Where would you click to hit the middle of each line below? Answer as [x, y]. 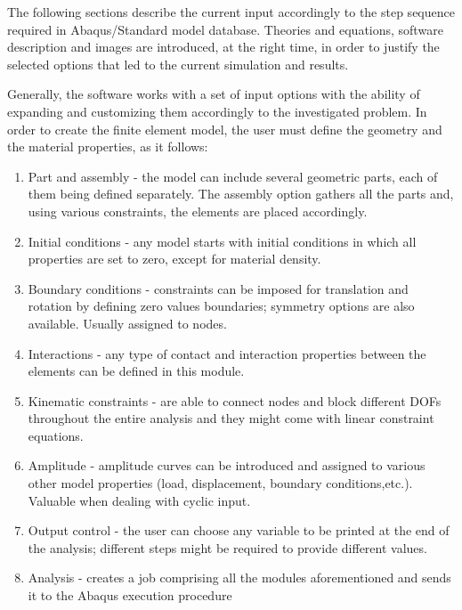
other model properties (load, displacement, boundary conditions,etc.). [220, 483]
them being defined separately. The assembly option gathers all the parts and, [241, 194]
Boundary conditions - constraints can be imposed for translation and [218, 288]
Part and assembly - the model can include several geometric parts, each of [233, 176]
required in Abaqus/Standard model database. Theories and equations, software [225, 29]
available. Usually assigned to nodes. [127, 323]
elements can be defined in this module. [136, 371]
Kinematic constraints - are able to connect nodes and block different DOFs [235, 400]
